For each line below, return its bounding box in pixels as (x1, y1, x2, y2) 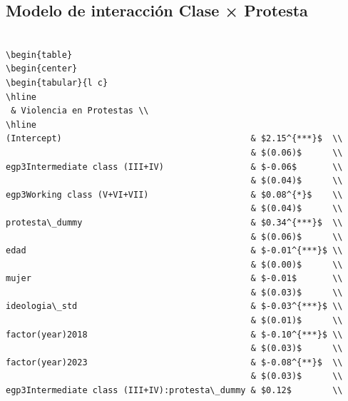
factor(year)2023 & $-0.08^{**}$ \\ (6, 357, 343, 367)
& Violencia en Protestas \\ (11, 106, 149, 116)
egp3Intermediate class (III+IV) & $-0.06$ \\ (6, 161, 343, 172)
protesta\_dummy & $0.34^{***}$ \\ (6, 217, 343, 228)
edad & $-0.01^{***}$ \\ (6, 245, 343, 256)
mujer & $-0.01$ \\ (6, 273, 343, 284)
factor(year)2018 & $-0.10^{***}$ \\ (6, 329, 343, 340)
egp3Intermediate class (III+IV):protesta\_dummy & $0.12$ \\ (6, 385, 343, 396)
